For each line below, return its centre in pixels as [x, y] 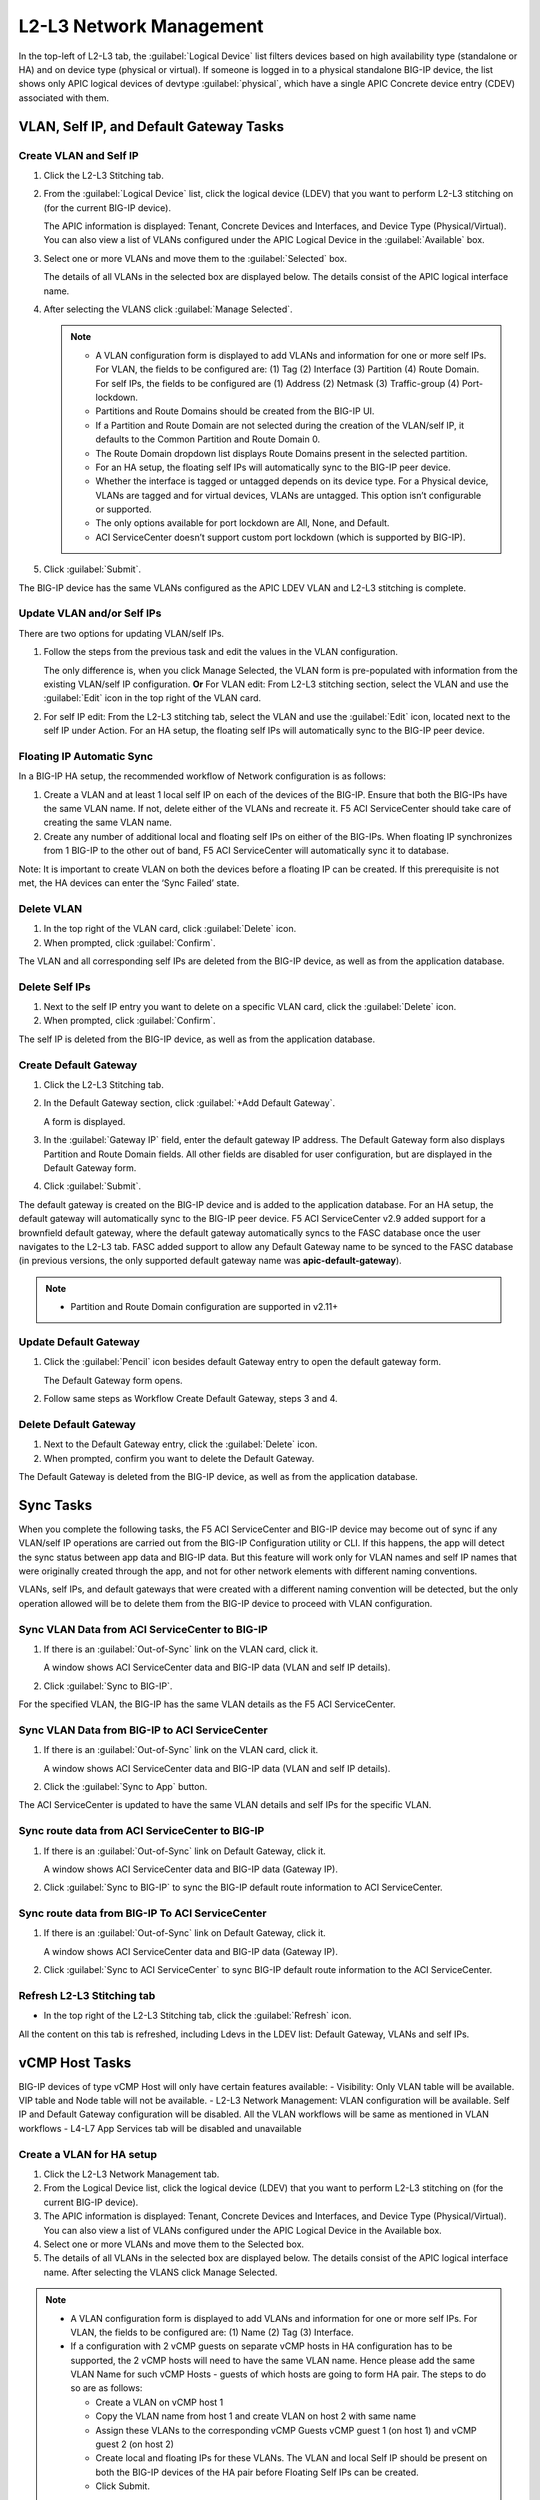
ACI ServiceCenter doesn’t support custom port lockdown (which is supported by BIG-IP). [280, 537]
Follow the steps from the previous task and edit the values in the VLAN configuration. [221, 652]
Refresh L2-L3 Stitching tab [87, 1995]
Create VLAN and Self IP [78, 155]
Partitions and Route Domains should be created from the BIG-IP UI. [235, 411]
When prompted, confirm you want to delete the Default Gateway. [179, 1458]
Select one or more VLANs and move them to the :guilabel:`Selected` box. [195, 258]
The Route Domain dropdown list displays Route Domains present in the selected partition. [281, 453]
